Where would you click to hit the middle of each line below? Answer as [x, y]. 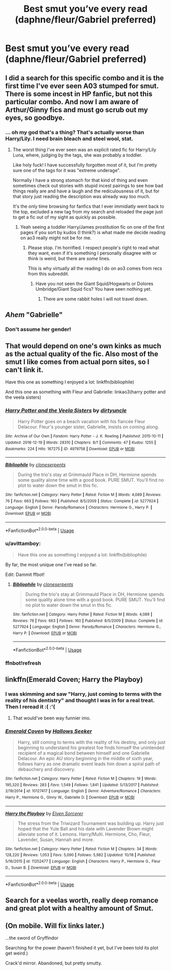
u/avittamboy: [23, 544]
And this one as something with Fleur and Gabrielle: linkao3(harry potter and [85, 392]
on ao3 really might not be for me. [56, 238]
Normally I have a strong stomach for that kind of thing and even [80, 180]
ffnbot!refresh [23, 663]
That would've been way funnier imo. [52, 718]
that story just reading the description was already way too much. [81, 196]
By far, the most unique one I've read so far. [51, 564]
